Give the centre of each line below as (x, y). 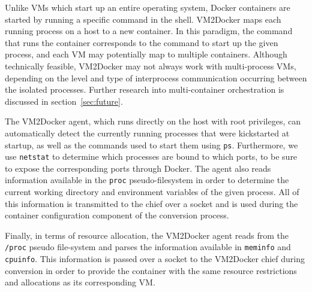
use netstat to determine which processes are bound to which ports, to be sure (151, 156)
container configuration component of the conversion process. (117, 215)
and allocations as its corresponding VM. (80, 282)
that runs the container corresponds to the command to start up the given (142, 42)
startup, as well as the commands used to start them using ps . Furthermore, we (151, 145)
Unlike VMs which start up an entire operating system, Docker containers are (148, 7)
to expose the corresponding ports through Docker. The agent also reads (138, 168)
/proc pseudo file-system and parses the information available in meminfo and (148, 247)
